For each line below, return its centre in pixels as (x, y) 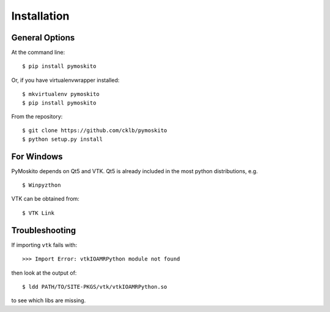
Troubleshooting (44, 230)
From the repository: (37, 117)
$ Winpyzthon (42, 185)
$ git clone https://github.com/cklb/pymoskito (95, 131)
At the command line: (38, 53)
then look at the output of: (44, 273)
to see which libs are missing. (49, 300)
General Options (43, 38)
